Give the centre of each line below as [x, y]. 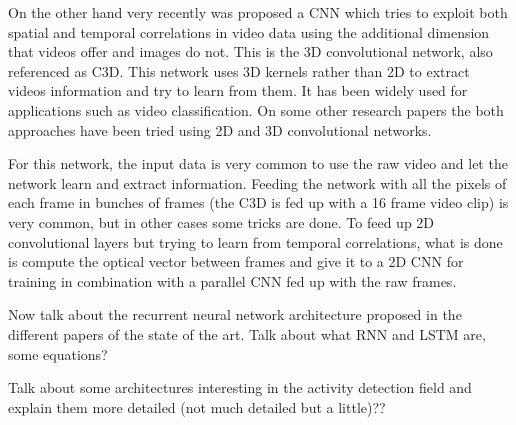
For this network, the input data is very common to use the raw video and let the [258, 163]
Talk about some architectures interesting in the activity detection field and [240, 387]
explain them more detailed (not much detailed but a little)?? [197, 406]
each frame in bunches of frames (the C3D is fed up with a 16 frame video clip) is [258, 202]
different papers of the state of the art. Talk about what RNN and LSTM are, [247, 333]
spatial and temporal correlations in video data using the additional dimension [249, 31]
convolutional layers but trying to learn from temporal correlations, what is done [255, 241]
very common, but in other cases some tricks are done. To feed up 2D [221, 221]
